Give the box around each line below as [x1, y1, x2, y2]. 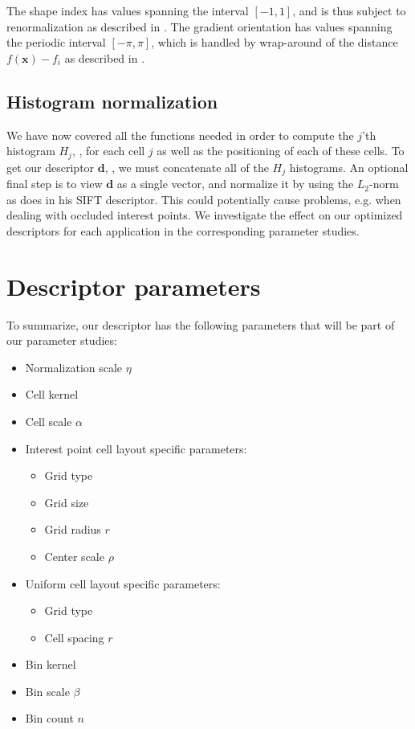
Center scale [44, 547, 104, 564]
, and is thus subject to [292, 2, 406, 18]
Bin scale [25, 682, 70, 699]
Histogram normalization [6, 88, 218, 113]
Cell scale [25, 412, 72, 429]
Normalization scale [25, 358, 123, 375]
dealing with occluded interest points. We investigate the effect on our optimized [6, 207, 403, 223]
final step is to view [6, 175, 103, 192]
